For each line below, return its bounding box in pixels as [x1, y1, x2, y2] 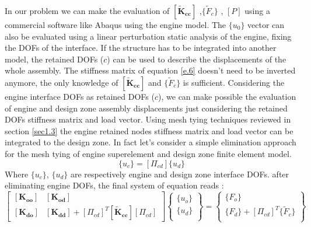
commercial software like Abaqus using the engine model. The [5, 19, 226, 30]
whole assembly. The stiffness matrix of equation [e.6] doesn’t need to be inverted [5, 64, 296, 76]
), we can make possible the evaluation [158, 90, 296, 102]
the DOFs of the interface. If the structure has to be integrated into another [5, 41, 277, 54]
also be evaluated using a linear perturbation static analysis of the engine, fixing [5, 30, 292, 42]
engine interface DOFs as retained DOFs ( [5, 90, 155, 102]
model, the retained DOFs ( [5, 53, 104, 65]
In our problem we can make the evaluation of [5, 5, 170, 16]
